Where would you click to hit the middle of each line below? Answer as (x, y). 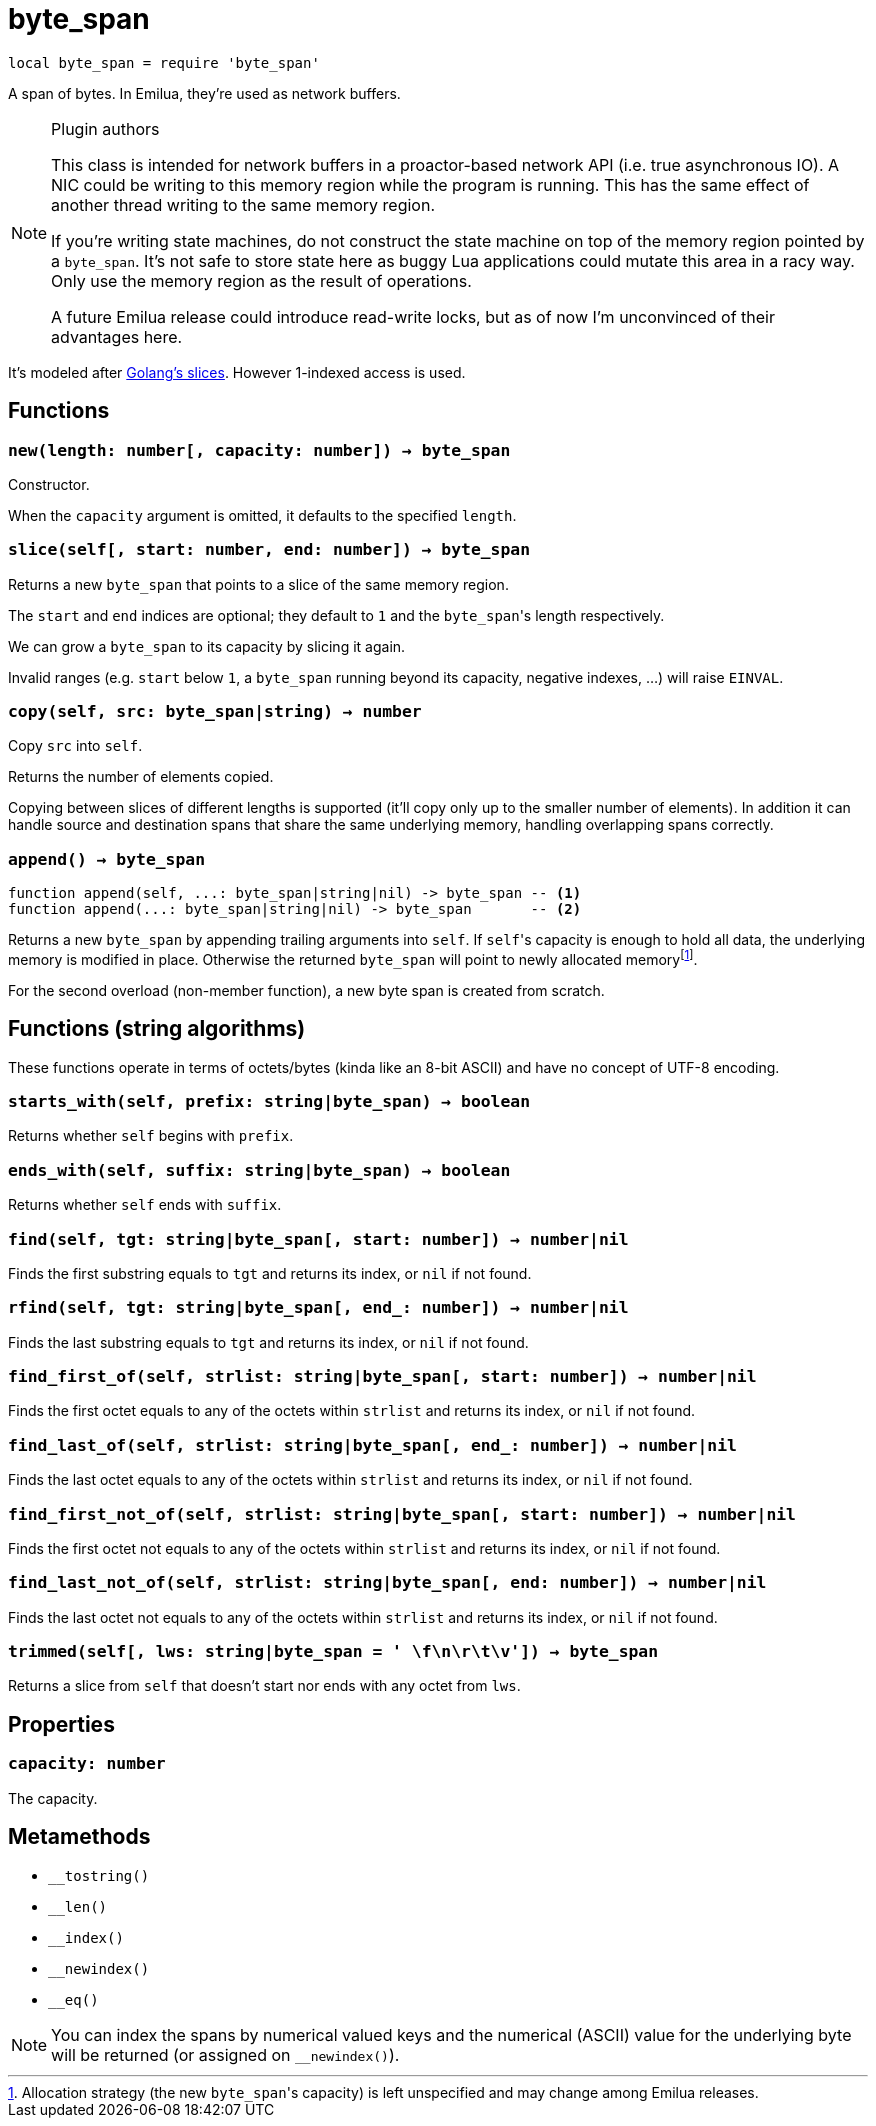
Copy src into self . (75, 746)
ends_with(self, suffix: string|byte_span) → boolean (259, 1170)
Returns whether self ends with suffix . (145, 1205)
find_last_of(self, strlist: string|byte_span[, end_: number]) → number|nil (372, 1445)
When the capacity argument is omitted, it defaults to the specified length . (262, 515)
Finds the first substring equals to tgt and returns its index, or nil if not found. (270, 1273)
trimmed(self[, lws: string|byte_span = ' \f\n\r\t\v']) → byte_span (333, 1652)
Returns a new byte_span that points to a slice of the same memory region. (258, 584)
